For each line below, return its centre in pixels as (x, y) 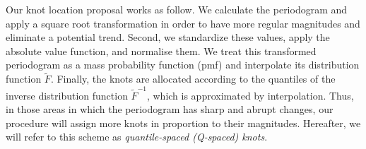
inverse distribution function (67, 95)
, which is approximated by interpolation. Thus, (250, 95)
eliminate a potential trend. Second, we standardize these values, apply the (168, 37)
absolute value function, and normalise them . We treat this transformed (161, 50)
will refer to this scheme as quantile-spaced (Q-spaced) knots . (137, 137)
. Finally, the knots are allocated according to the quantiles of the (193, 79)
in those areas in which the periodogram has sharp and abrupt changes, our (170, 109)
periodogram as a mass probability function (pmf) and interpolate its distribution (183, 65)
